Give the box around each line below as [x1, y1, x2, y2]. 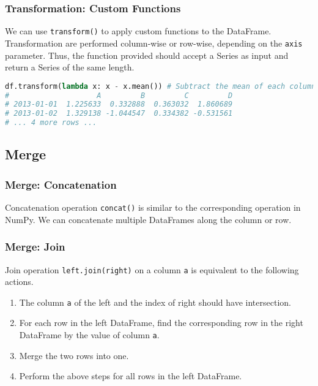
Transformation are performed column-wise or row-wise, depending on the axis [5, 36, 303, 49]
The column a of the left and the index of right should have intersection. [19, 295, 291, 308]
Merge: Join [5, 239, 65, 254]
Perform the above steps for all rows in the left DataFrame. [19, 369, 242, 382]
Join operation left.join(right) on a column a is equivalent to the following [5, 263, 299, 276]
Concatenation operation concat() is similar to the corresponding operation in [5, 201, 301, 214]
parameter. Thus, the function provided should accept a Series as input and [5, 48, 289, 61]
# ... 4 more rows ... [5, 118, 97, 127]
